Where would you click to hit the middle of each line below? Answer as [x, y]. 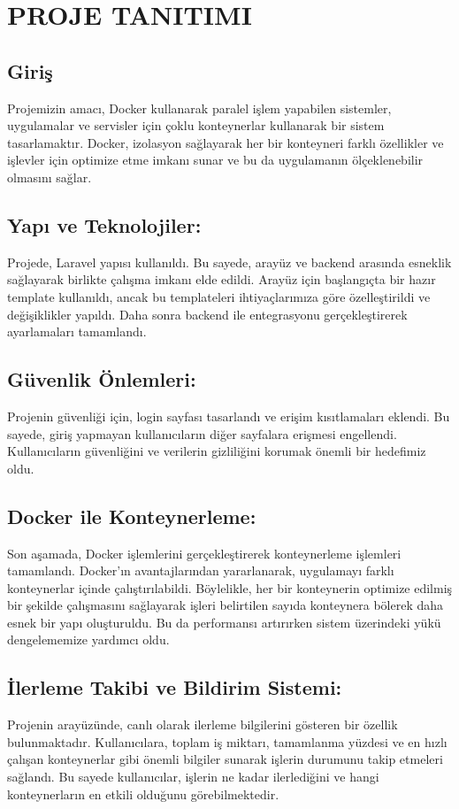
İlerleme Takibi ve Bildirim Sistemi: [175, 687]
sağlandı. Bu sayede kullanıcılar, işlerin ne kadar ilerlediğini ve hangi [193, 777]
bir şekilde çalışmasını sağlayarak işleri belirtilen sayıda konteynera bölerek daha [226, 605]
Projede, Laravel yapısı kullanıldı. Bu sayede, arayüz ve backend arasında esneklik [229, 262]
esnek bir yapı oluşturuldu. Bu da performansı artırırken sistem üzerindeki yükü [224, 622]
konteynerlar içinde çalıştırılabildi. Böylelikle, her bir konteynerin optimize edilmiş [230, 587]
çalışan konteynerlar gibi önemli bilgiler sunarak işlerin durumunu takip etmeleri [225, 759]
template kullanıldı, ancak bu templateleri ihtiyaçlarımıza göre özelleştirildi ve [219, 296]
